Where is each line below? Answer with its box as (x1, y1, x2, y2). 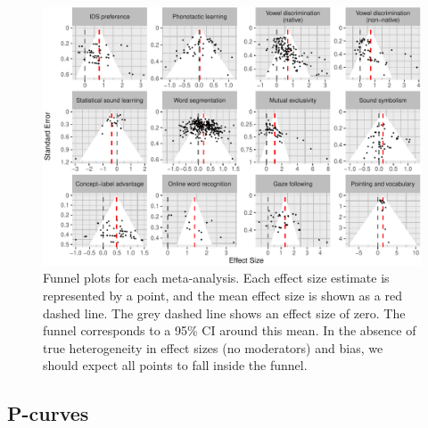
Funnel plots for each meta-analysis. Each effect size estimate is (43, 268, 390, 287)
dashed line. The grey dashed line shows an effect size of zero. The (43, 303, 406, 322)
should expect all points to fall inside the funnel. (43, 356, 308, 374)
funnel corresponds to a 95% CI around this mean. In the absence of (43, 321, 416, 340)
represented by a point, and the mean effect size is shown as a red (43, 286, 402, 305)
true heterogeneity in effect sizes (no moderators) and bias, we (43, 338, 383, 357)
